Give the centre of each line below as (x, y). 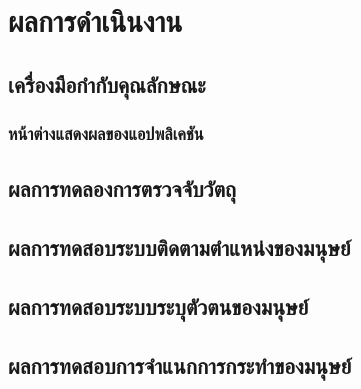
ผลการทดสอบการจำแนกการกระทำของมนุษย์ (180, 364)
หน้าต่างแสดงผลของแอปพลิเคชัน (106, 133)
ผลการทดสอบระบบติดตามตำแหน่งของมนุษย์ (179, 247)
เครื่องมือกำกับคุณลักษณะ (107, 83)
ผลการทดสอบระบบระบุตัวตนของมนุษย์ (158, 305)
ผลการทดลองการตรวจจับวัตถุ (122, 188)
